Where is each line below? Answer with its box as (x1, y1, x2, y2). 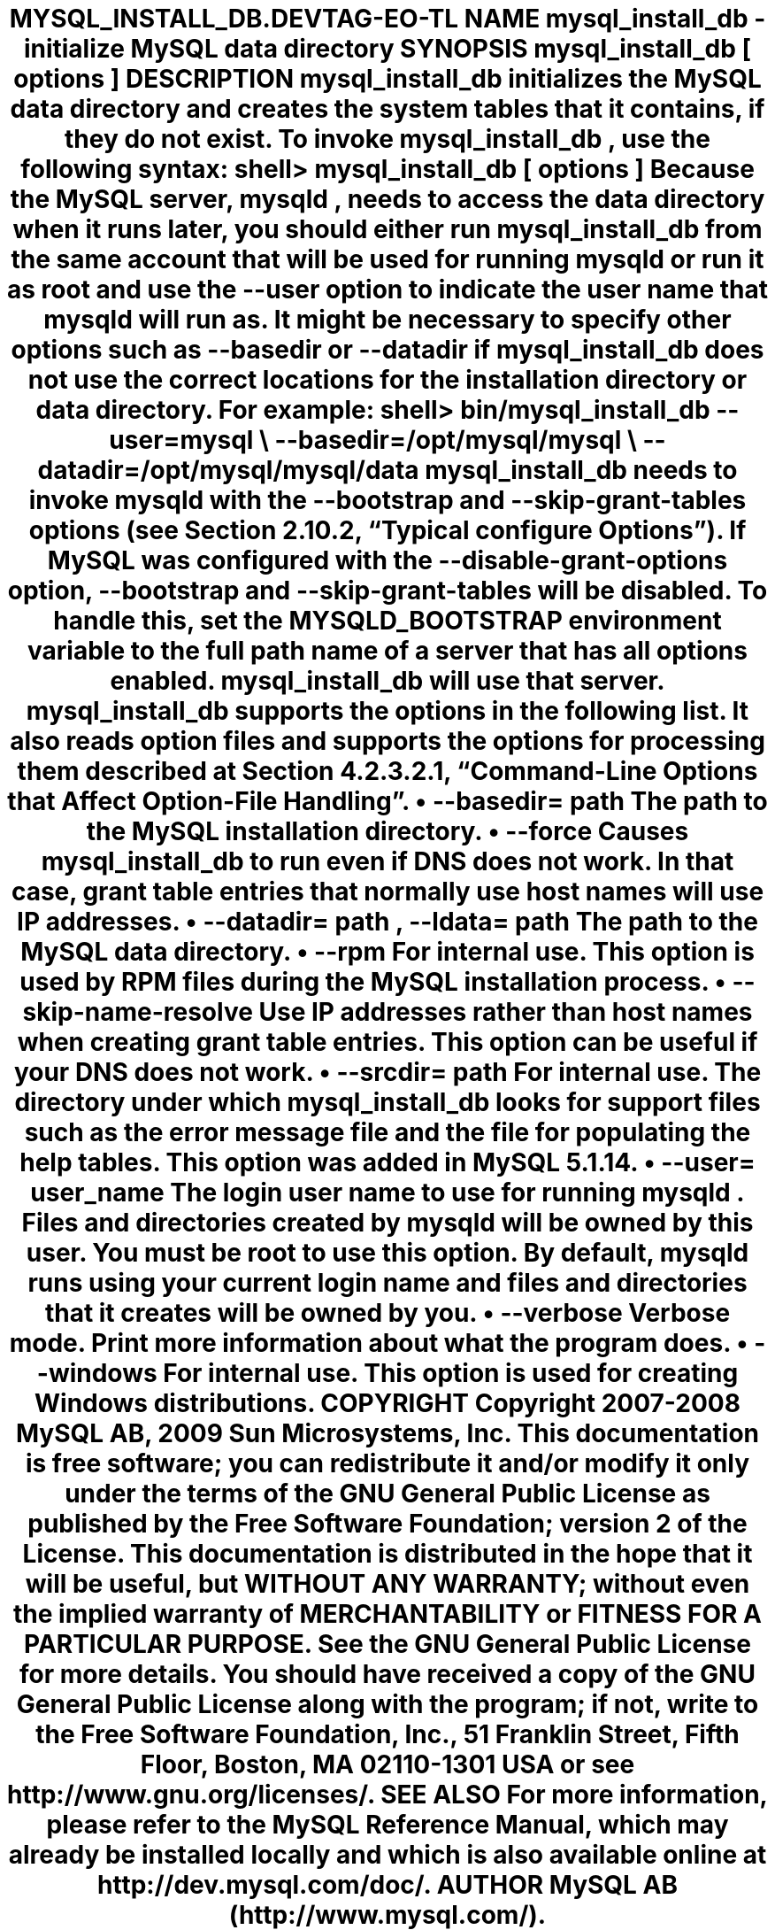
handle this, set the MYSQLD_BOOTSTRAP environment (53, 606, 722, 636)
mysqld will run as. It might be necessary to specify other (43, 305, 732, 335)
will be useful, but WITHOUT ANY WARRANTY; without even (25, 1569, 750, 1599)
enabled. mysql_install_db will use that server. (110, 666, 665, 696)
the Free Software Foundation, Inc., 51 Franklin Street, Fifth (35, 1719, 740, 1749)
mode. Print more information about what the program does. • (9, 1328, 748, 1358)
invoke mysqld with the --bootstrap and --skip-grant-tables (28, 485, 747, 515)
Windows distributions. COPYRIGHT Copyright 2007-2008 (35, 1388, 740, 1418)
